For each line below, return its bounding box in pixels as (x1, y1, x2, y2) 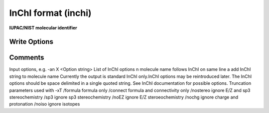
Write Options (9, 38, 53, 46)
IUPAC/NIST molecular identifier (9, 25, 77, 31)
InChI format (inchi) (9, 7, 92, 18)
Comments (9, 54, 44, 62)
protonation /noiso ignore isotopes (9, 101, 80, 107)
